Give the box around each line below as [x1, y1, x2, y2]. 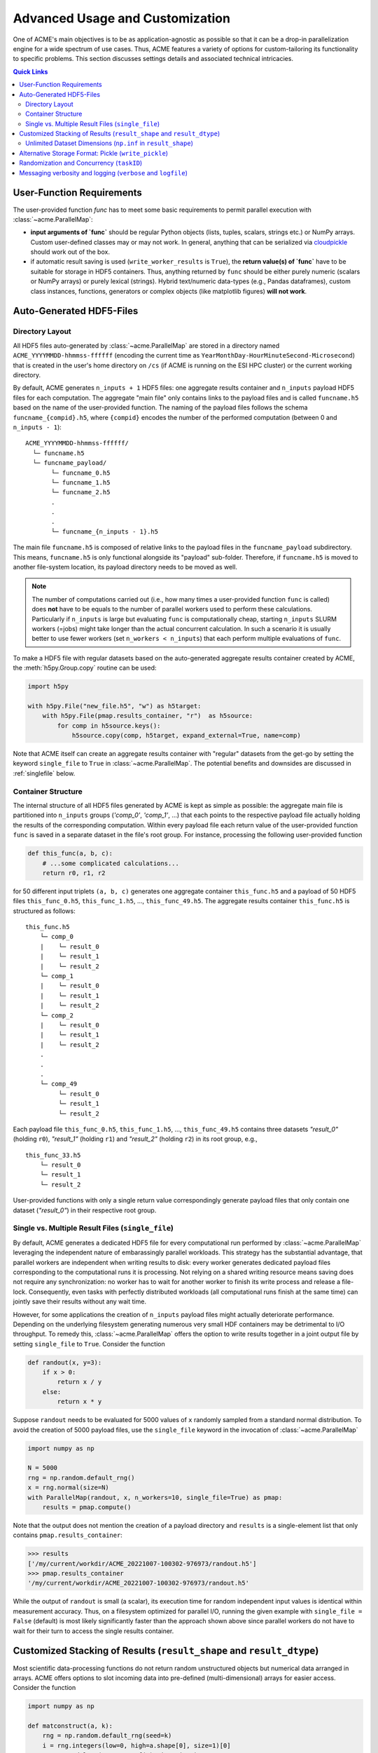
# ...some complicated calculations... [42, 859, 180, 867]
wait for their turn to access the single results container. [13, 1627, 174, 1635]
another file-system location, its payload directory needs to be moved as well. [13, 563, 238, 571]
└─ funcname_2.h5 [51, 488, 111, 496]
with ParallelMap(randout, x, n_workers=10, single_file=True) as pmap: [27, 1494, 283, 1501]
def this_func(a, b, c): [27, 849, 113, 858]
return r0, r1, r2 [42, 869, 106, 876]
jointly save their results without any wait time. [13, 1297, 147, 1306]
